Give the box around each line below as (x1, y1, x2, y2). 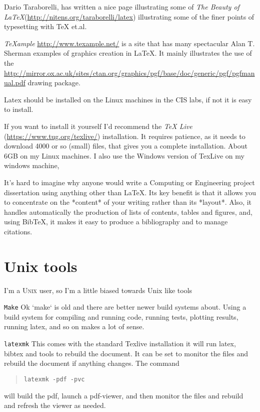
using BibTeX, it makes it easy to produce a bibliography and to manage (4, 216, 228, 227)
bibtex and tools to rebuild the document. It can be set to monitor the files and (4, 348, 248, 358)
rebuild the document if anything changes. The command (4, 358, 179, 368)
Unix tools (4, 255, 77, 276)
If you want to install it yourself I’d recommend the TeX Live (4, 120, 192, 131)
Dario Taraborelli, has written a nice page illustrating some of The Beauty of (4, 2, 239, 12)
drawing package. (27, 77, 80, 88)
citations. (4, 226, 32, 236)
